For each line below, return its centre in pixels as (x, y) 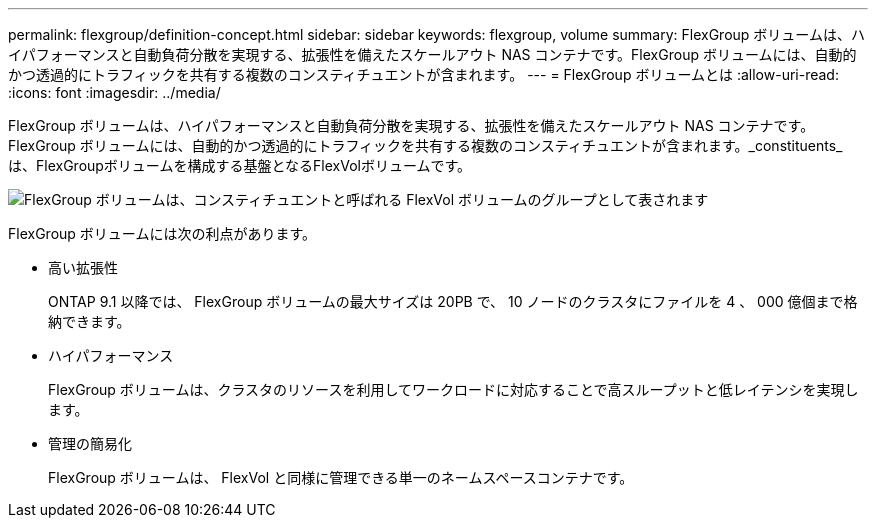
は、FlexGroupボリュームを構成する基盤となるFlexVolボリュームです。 (240, 165)
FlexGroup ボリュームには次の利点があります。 (162, 233)
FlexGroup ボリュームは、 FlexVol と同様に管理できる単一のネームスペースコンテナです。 (341, 477)
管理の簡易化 (90, 443)
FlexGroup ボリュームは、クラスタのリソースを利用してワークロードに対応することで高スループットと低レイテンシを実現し (453, 389)
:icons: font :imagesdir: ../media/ (114, 92)
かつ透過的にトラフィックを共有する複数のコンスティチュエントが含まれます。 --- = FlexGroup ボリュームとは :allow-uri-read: (423, 74)
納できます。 (89, 321)
